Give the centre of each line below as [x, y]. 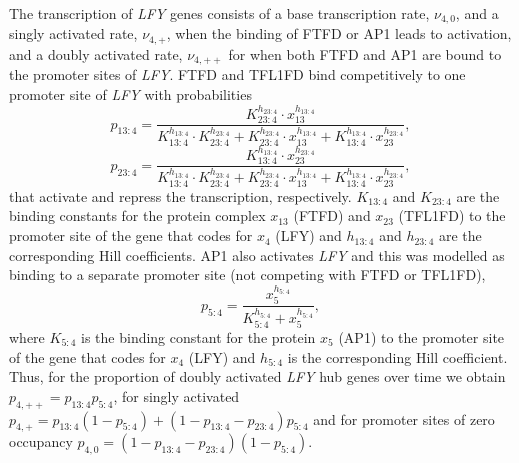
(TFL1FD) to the [452, 215]
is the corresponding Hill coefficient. [397, 356]
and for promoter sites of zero [404, 418]
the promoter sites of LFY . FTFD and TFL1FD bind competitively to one [237, 74]
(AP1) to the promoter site [421, 336]
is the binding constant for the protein [198, 336]
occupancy [41, 441]
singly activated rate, [73, 33]
